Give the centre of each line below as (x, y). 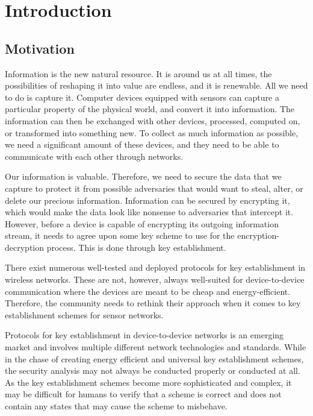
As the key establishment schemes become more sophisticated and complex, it (148, 382)
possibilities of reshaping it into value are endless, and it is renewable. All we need (156, 85)
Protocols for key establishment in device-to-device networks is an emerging (144, 335)
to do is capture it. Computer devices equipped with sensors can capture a (142, 97)
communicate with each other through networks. (94, 156)
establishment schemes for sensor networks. (84, 314)
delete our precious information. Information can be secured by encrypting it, (147, 200)
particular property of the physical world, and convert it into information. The (150, 109)
